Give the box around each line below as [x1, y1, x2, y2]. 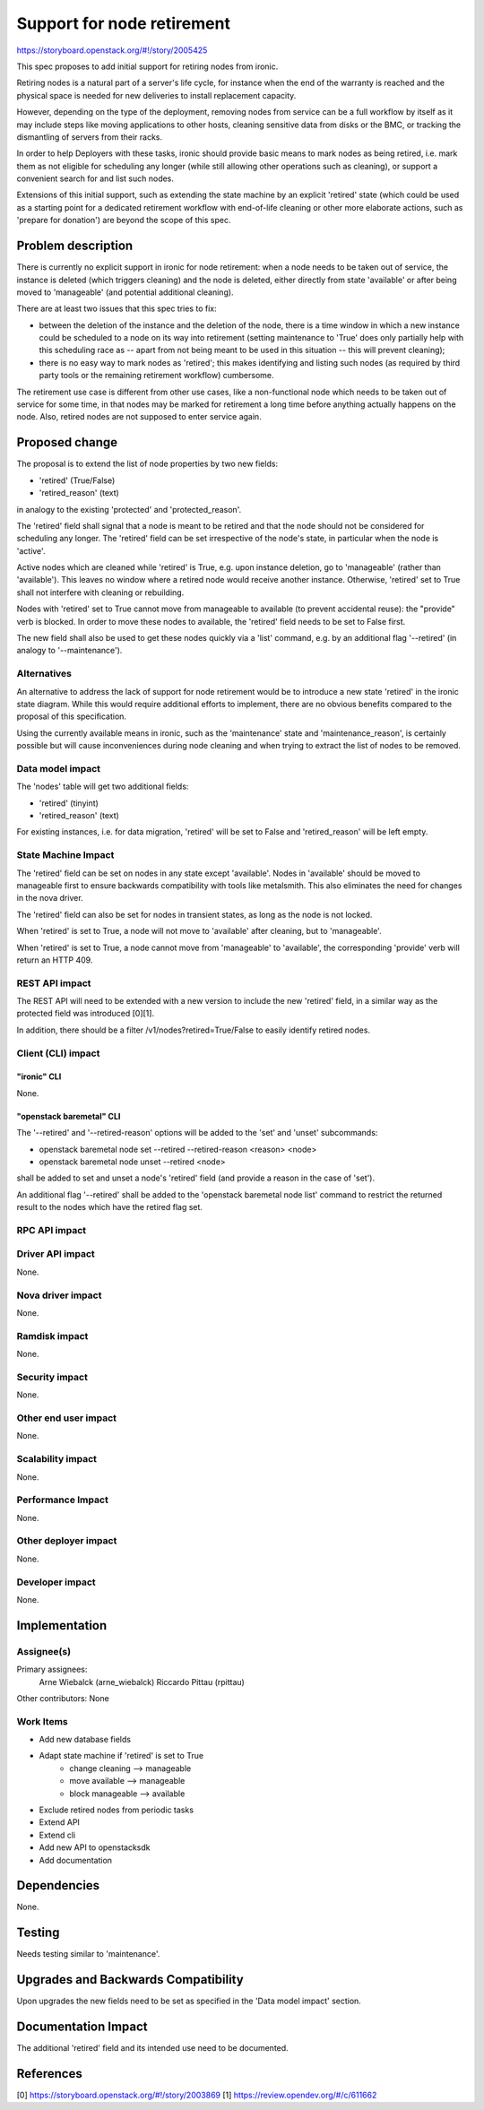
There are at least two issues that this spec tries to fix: [16, 303, 217, 314]
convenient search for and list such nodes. [16, 173, 175, 184]
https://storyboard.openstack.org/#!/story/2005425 [16, 45, 208, 56]
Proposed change [16, 435, 118, 450]
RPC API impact [16, 1224, 87, 1236]
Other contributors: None [16, 1692, 109, 1703]
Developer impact [16, 1576, 96, 1588]
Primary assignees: [16, 1664, 88, 1675]
